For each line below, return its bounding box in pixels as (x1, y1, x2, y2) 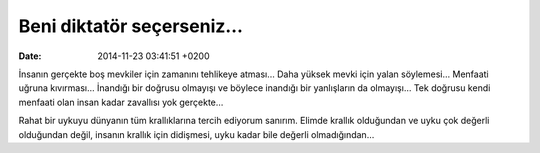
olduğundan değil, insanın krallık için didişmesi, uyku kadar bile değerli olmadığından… (18, 128, 375, 140)
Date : (18, 50, 42, 62)
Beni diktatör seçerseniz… (18, 15, 244, 37)
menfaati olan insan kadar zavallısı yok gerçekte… (18, 96, 224, 108)
